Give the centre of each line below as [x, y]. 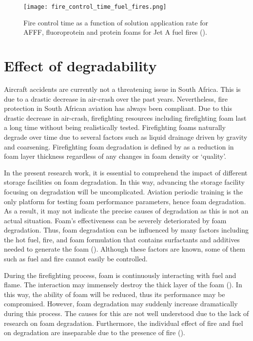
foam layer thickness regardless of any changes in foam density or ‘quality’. [115, 156]
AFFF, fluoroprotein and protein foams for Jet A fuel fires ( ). [115, 32]
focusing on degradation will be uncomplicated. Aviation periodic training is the [123, 191]
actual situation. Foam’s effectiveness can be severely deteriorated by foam [115, 220]
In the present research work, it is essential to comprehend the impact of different [126, 172]
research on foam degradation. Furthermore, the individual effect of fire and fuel [124, 323]
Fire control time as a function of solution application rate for [116, 22]
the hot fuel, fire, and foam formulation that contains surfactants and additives [122, 239]
